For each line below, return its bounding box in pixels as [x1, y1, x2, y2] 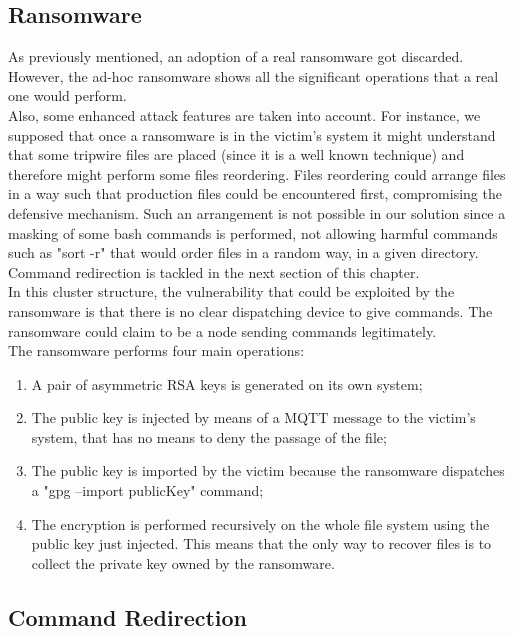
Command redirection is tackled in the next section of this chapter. [8, 261, 420, 282]
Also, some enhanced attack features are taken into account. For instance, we [8, 104, 481, 125]
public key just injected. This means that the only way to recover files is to [31, 533, 492, 554]
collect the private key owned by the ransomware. [31, 552, 335, 573]
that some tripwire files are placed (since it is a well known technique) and [8, 144, 465, 165]
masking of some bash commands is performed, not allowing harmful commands [8, 222, 498, 243]
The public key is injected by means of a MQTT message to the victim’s [31, 407, 476, 428]
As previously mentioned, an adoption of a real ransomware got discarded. [8, 46, 464, 67]
